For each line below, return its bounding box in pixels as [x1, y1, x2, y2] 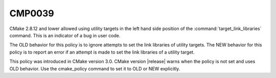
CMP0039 [9, 8, 54, 19]
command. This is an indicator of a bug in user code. [9, 32, 121, 38]
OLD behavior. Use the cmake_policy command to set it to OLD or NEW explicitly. [9, 65, 180, 71]
